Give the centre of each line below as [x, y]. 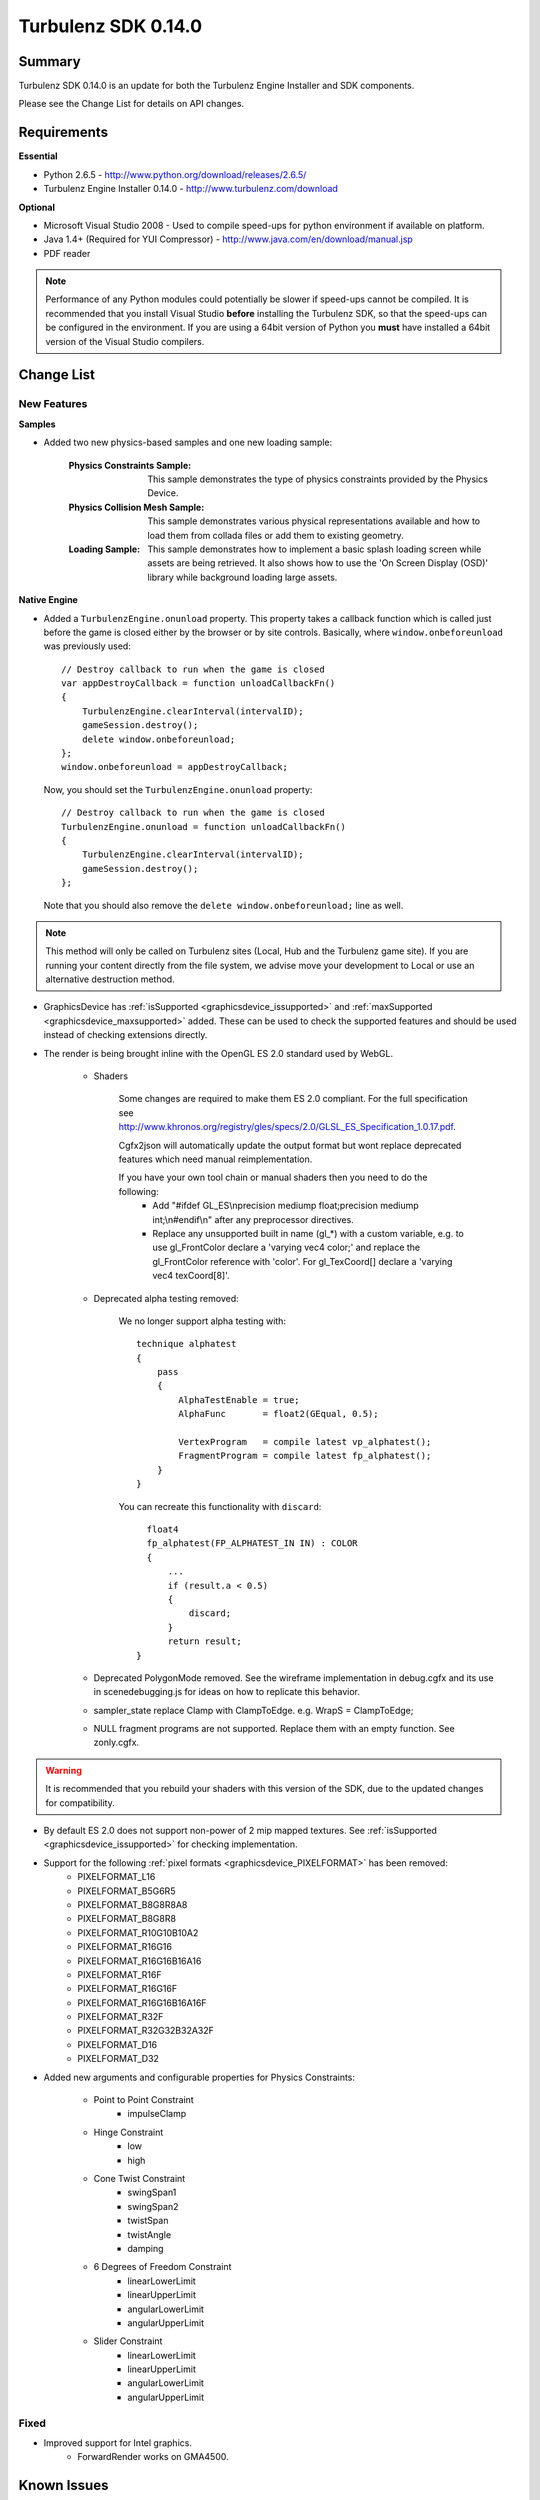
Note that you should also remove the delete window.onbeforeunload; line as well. [223, 905]
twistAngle [149, 2234]
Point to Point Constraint [143, 2100]
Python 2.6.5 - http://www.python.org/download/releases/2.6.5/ [175, 174]
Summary [49, 61]
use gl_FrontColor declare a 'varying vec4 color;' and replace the [286, 1247]
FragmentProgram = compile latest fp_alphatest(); [305, 1456]
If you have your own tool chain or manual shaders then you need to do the [273, 1177]
